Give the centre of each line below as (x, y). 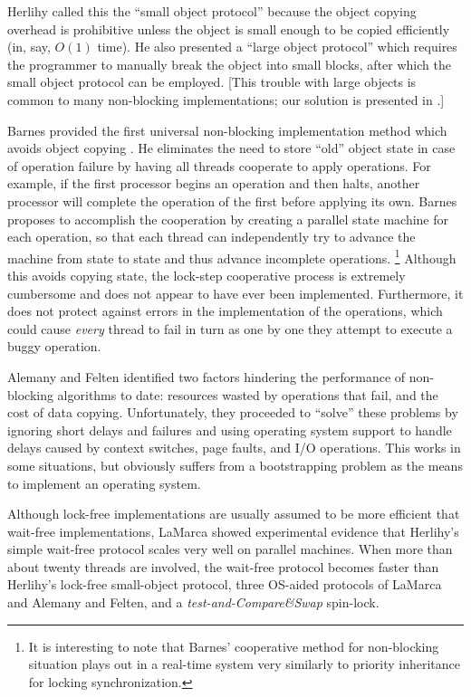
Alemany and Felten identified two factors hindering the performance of (207, 376)
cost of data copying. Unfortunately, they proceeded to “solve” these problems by (233, 412)
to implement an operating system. (104, 483)
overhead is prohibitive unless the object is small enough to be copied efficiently (229, 29)
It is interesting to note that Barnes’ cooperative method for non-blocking (234, 646)
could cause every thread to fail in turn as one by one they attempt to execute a (230, 328)
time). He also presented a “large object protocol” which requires (277, 47)
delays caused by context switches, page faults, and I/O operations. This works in (234, 448)
